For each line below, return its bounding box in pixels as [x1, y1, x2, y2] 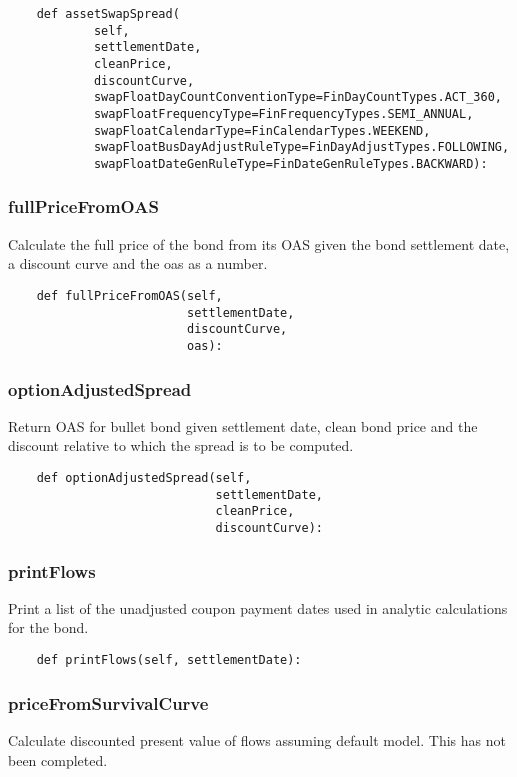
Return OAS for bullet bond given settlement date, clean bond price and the [8, 415, 478, 436]
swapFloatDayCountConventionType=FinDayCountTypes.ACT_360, [93, 90, 502, 105]
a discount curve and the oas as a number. [8, 253, 268, 274]
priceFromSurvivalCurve [8, 690, 209, 715]
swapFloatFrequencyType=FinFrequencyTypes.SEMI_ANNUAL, [93, 106, 474, 121]
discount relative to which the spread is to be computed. [8, 435, 354, 456]
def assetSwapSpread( [36, 7, 180, 21]
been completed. [8, 749, 108, 770]
